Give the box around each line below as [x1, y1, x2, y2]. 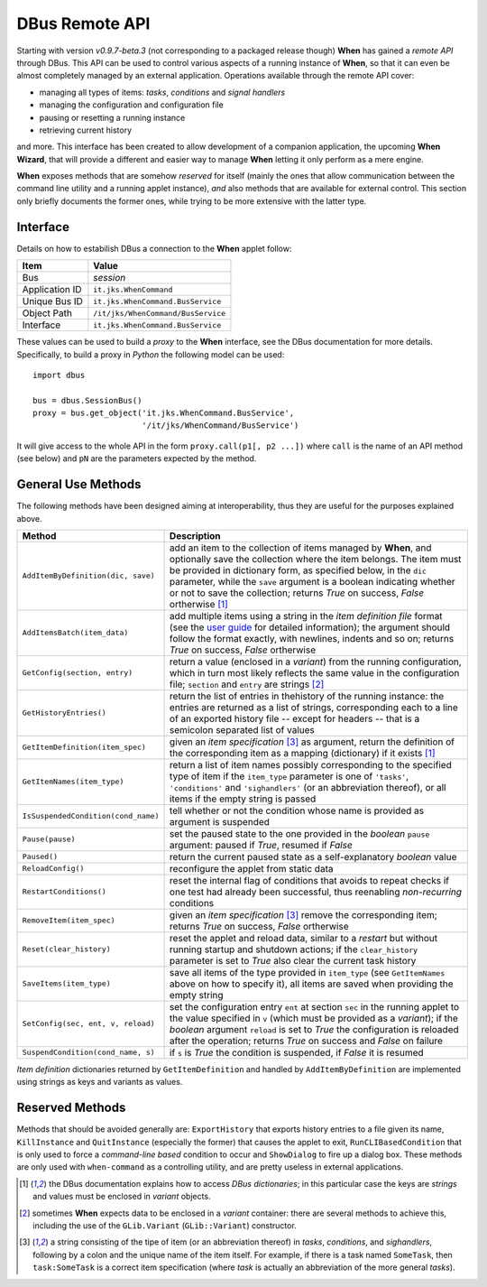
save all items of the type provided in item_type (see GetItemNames [169, 966, 446, 978]
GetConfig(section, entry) [22, 668, 133, 678]
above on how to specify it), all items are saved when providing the [169, 977, 455, 990]
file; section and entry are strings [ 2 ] [169, 678, 325, 690]
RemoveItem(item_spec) [22, 916, 116, 925]
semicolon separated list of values [169, 723, 316, 736]
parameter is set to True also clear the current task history [169, 954, 417, 967]
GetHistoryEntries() [22, 708, 107, 718]
